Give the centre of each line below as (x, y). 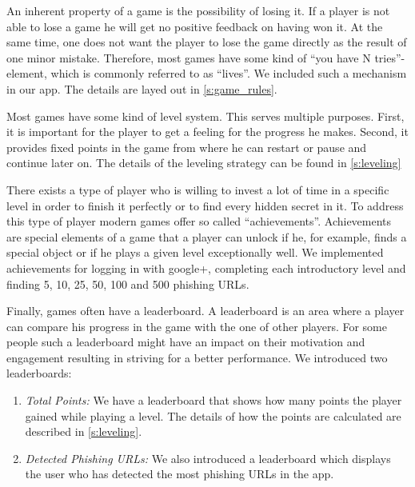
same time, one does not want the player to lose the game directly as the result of (207, 42)
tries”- (390, 57)
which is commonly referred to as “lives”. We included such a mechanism (229, 73)
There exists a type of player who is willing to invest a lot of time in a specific (198, 189)
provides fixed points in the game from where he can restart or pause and (187, 147)
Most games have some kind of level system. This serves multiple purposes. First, (206, 116)
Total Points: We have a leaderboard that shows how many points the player (213, 400)
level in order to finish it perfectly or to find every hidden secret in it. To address (205, 205)
